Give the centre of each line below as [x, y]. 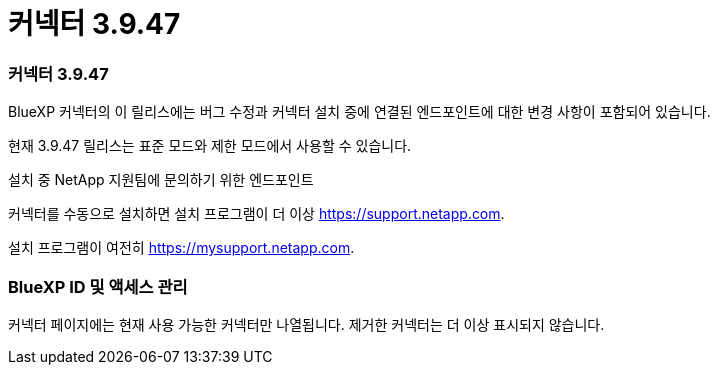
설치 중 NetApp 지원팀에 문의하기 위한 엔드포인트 [161, 180]
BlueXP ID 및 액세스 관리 [98, 286]
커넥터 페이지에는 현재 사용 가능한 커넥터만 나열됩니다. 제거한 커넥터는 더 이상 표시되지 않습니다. [306, 324]
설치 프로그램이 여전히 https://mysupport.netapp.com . [181, 248]
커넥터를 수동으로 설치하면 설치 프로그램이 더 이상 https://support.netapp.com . [256, 214]
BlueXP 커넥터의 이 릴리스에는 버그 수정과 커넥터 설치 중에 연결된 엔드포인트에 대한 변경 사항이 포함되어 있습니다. [359, 112]
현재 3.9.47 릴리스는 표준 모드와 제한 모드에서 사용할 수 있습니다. [210, 146]
